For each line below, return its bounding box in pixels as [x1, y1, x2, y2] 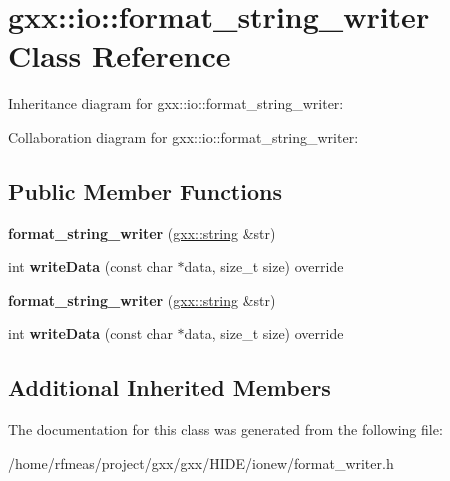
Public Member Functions [8, 175, 282, 206]
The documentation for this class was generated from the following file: [8, 419, 443, 440]
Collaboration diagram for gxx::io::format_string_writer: [8, 126, 359, 147]
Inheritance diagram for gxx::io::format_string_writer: [8, 93, 344, 114]
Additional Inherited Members [8, 372, 331, 403]
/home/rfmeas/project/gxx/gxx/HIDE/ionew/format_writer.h [8, 452, 394, 473]
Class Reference [8, 35, 231, 76]
